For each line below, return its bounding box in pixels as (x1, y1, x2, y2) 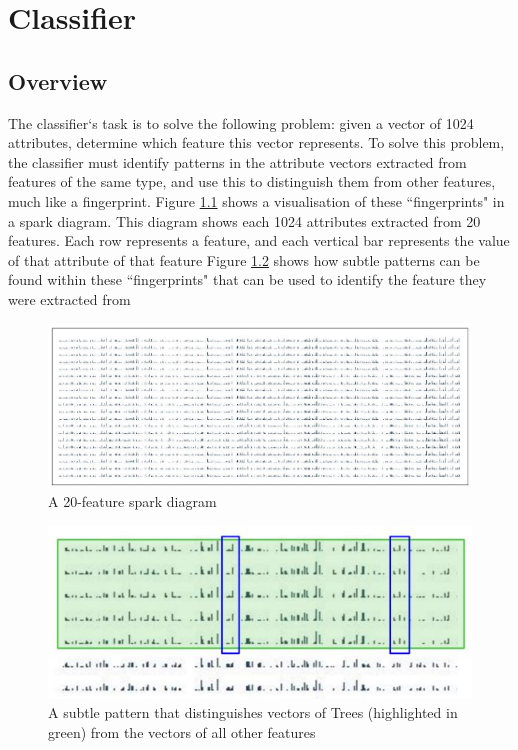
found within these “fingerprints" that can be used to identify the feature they (8, 269, 487, 290)
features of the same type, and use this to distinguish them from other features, (8, 171, 496, 192)
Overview (8, 65, 108, 96)
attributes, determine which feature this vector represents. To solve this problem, (8, 132, 505, 153)
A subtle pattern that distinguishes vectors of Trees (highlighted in (48, 702, 458, 723)
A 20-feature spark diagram (48, 491, 217, 512)
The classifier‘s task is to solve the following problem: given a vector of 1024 (8, 112, 474, 133)
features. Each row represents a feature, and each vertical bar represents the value (8, 230, 510, 251)
